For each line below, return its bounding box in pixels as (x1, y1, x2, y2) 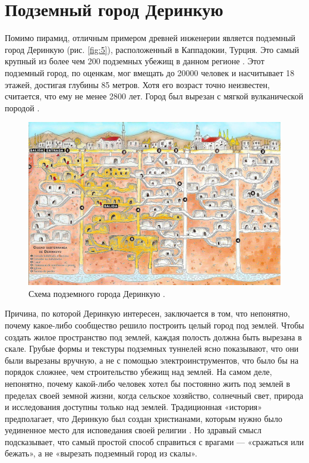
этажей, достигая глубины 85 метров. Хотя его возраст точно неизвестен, (5, 78, 270, 90)
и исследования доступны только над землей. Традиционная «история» (5, 401, 263, 413)
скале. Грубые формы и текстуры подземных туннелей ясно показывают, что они (5, 342, 299, 355)
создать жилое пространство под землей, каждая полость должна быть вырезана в (5, 330, 302, 343)
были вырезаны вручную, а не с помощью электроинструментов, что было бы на (5, 353, 299, 366)
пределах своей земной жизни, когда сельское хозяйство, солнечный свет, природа (5, 389, 304, 401)
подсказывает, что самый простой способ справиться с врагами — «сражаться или (5, 435, 304, 448)
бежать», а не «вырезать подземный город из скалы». (5, 447, 197, 459)
